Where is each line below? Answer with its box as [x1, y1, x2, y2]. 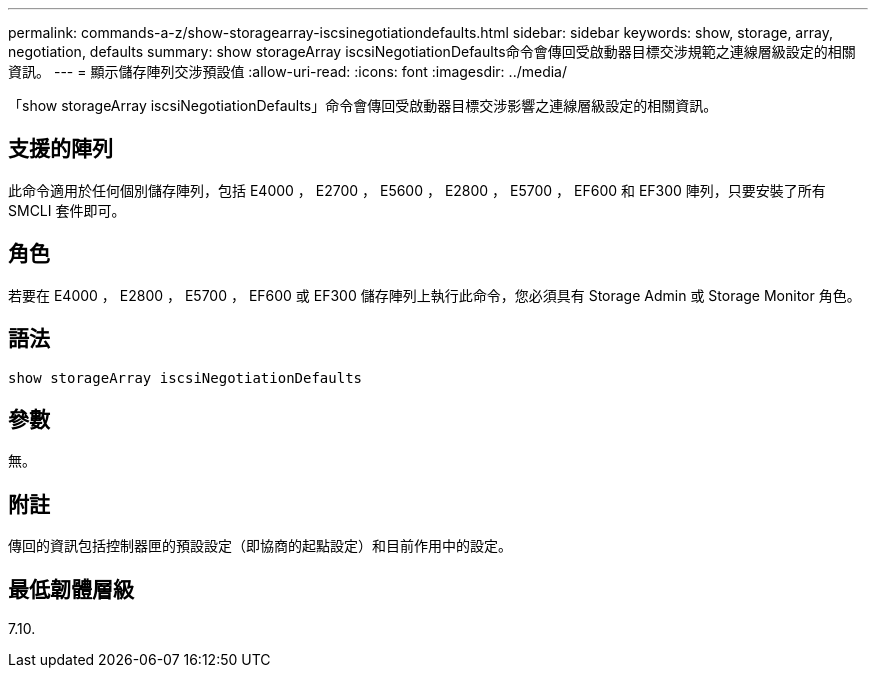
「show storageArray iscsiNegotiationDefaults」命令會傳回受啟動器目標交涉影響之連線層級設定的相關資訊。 [8, 97, 718, 114]
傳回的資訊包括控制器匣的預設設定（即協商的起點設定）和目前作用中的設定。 [8, 537, 512, 555]
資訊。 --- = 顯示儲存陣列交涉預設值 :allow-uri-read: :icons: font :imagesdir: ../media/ [8, 63, 568, 80]
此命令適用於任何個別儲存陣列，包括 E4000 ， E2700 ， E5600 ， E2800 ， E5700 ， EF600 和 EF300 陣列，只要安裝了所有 [8, 181, 826, 199]
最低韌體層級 [8, 576, 134, 602]
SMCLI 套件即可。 [8, 201, 126, 219]
